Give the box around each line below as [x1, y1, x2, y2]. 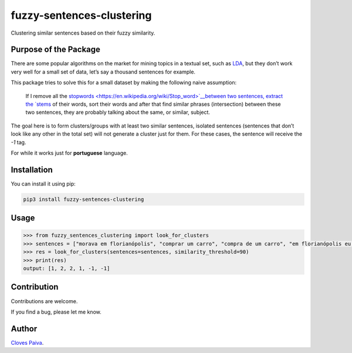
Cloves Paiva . [11, 339, 44, 346]
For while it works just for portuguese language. [11, 149, 128, 156]
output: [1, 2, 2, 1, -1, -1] [23, 265, 110, 272]
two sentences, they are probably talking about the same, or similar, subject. [25, 109, 211, 116]
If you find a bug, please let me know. [11, 308, 102, 315]
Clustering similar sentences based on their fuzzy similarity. [11, 29, 155, 36]
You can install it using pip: [11, 180, 76, 187]
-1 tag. [11, 139, 26, 146]
